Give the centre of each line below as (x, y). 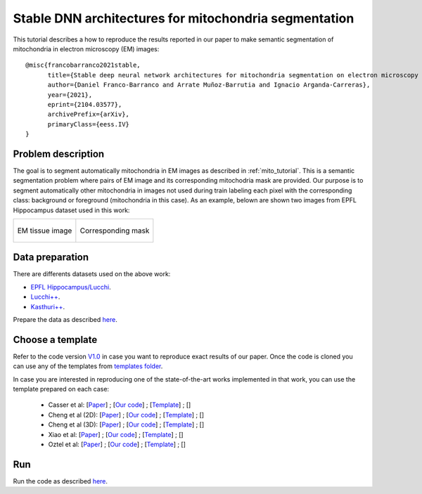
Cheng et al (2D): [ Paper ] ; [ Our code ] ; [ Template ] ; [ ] (126, 415)
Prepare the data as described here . (65, 319)
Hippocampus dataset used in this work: (71, 210)
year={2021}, (70, 95)
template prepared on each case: (61, 389)
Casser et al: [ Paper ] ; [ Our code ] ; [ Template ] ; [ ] (120, 405)
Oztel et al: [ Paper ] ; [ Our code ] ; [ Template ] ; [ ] (117, 444)
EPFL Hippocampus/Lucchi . (71, 287)
